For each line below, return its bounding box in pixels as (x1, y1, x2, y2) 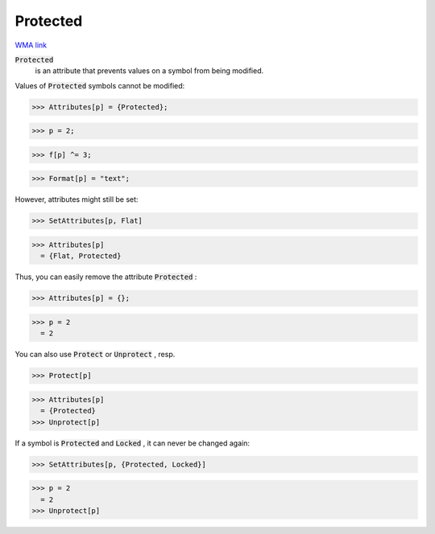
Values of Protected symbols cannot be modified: (14, 80, 185, 90)
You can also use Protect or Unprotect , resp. (14, 350, 176, 359)
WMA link (14, 40, 48, 50)
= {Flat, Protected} (40, 252, 122, 261)
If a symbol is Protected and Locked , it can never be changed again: (14, 438, 250, 448)
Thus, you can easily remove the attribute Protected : (14, 272, 197, 281)
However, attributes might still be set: (14, 195, 139, 204)
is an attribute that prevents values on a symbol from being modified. (35, 66, 264, 76)
